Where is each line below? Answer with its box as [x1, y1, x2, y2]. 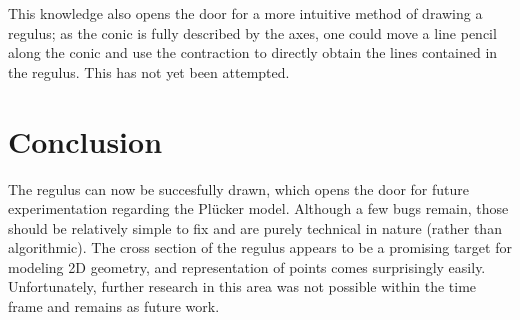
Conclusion [8, 120, 163, 161]
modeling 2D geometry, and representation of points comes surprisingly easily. [8, 256, 486, 277]
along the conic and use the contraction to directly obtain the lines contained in [8, 42, 498, 63]
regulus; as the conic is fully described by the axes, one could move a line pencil [8, 22, 497, 43]
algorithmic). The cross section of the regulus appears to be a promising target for [8, 237, 512, 258]
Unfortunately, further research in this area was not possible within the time [8, 276, 477, 297]
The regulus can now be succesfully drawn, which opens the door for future [8, 178, 469, 199]
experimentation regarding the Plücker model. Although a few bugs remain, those [8, 198, 509, 219]
